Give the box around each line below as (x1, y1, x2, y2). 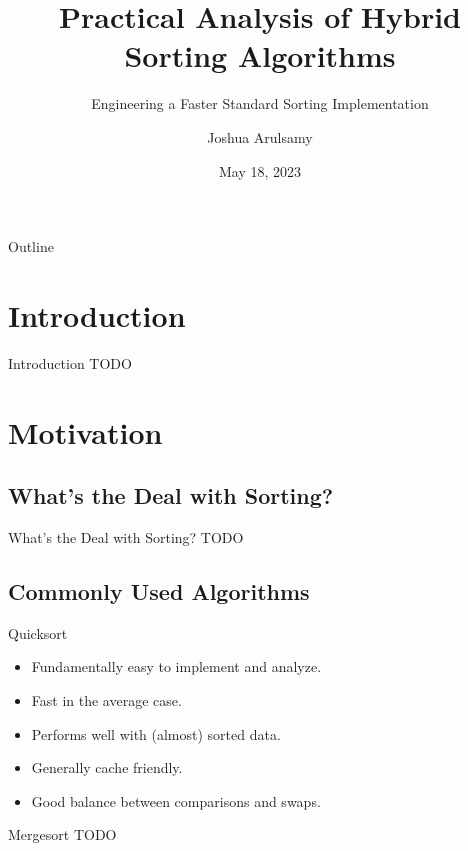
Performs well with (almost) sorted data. (31, 723, 281, 744)
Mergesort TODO (8, 824, 117, 845)
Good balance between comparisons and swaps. (31, 790, 321, 811)
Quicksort (8, 622, 68, 643)
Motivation (8, 411, 163, 452)
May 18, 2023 (218, 160, 302, 181)
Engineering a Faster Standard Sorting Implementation (91, 93, 429, 114)
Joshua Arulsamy (207, 126, 313, 147)
